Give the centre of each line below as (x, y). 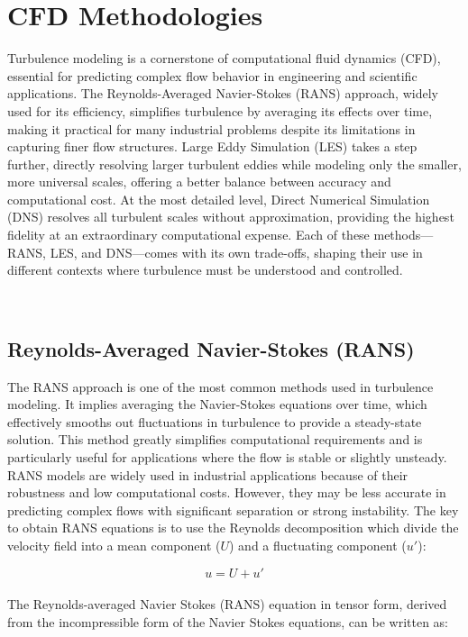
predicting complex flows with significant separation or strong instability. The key (233, 510)
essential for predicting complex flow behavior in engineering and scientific (212, 75)
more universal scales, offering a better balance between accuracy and (199, 182)
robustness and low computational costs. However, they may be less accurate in (227, 492)
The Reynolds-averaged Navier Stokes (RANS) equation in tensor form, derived (227, 604)
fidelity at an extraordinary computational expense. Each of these (188, 235)
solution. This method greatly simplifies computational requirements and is (215, 439)
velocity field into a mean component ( (114, 545)
